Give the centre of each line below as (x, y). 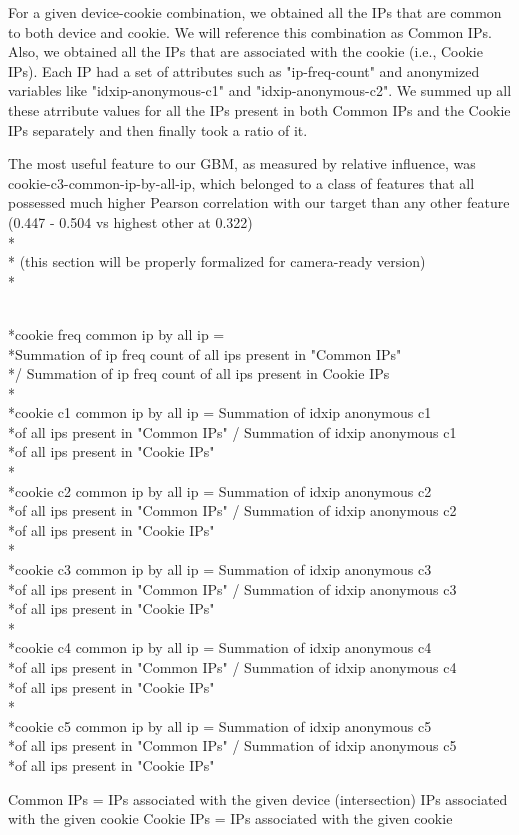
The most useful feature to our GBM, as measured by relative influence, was (242, 163)
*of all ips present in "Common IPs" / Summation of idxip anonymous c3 (232, 588)
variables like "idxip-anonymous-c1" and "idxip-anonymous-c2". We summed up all (260, 90)
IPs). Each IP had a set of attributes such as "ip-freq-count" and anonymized (244, 70)
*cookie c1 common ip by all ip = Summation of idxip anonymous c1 (220, 412)
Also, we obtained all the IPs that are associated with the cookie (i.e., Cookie (245, 51)
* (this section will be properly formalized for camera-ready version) (217, 261)
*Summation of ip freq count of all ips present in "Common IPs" (205, 353)
